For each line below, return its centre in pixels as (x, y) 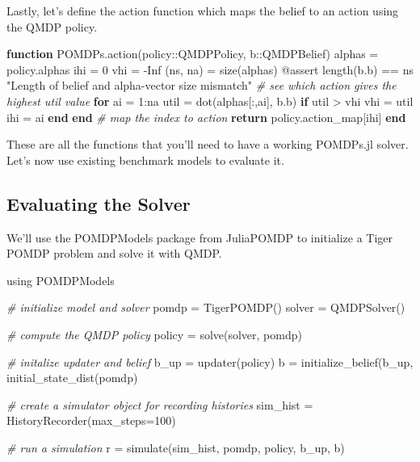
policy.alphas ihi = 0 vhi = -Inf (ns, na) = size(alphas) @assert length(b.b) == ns (210, 69)
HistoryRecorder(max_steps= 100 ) (91, 420)
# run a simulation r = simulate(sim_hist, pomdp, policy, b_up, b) (176, 447)
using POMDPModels (61, 280)
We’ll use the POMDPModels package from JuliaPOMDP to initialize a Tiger (200, 237)
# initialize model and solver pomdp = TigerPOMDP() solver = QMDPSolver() (206, 307)
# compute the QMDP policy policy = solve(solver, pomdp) (154, 334)
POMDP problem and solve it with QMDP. (114, 253)
